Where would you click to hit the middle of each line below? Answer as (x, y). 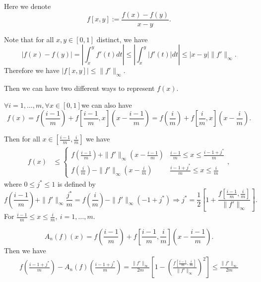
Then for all (22, 139)
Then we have (25, 250)
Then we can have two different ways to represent (79, 88)
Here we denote (28, 6)
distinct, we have (122, 39)
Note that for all (29, 39)
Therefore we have (32, 70)
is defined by (77, 183)
